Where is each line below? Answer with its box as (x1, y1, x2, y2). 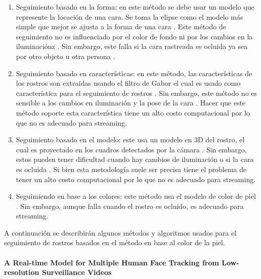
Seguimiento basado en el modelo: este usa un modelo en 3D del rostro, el (16, 134, 245, 145)
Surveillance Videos (41, 267, 112, 277)
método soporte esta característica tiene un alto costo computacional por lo (16, 107, 250, 118)
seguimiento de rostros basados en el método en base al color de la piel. (4, 237, 225, 248)
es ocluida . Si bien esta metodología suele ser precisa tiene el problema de (16, 163, 247, 174)
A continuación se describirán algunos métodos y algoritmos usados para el (4, 227, 237, 238)
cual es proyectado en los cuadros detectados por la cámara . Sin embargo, (16, 144, 247, 154)
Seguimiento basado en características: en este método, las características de (16, 68, 252, 78)
